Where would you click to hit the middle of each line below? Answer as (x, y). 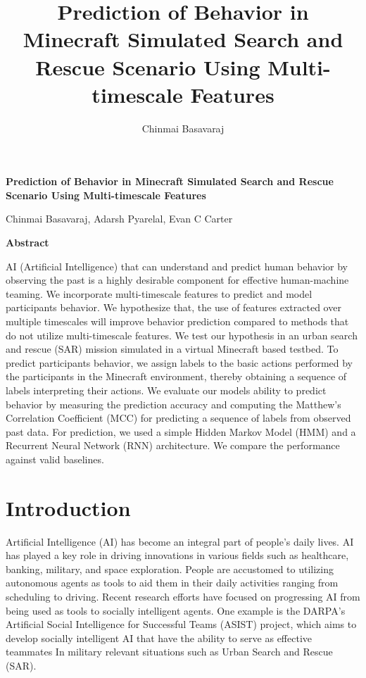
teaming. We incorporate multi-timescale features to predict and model (159, 293)
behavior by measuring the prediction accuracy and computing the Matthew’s (173, 404)
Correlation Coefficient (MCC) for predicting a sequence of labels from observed (178, 418)
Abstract (27, 243)
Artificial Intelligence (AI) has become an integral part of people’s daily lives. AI (180, 541)
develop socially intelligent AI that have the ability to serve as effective (159, 638)
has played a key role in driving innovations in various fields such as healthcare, (177, 555)
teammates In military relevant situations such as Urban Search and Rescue (169, 652)
